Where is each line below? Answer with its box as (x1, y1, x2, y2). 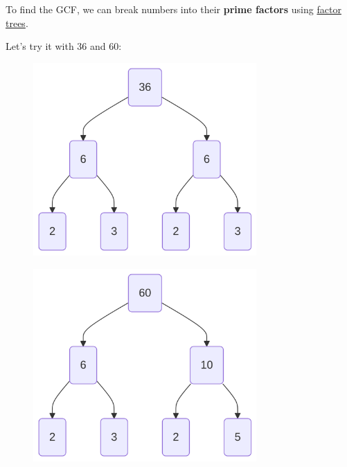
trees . (6, 15, 28, 30)
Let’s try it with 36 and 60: (6, 39, 122, 53)
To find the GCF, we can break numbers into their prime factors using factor (6, 2, 341, 16)
